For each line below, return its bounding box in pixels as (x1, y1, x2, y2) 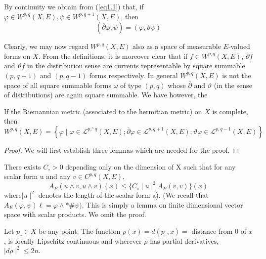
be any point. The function (39, 226, 121, 236)
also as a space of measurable (133, 41, 221, 51)
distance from (191, 226, 233, 236)
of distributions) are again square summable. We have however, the (4, 89, 208, 100)
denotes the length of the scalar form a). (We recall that (38, 190, 209, 200)
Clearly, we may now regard (4, 41, 89, 51)
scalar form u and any (4, 171, 71, 181)
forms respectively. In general (89, 70, 178, 80)
